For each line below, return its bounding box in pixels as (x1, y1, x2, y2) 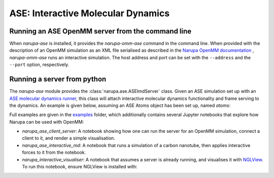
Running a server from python (9, 75, 107, 84)
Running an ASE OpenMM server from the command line (9, 27, 192, 35)
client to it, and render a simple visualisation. (22, 135, 115, 141)
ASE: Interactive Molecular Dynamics (9, 8, 170, 19)
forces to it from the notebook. (22, 150, 86, 156)
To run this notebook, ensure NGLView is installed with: (22, 164, 138, 170)
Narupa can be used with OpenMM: (9, 119, 84, 125)
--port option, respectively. (9, 61, 70, 68)
